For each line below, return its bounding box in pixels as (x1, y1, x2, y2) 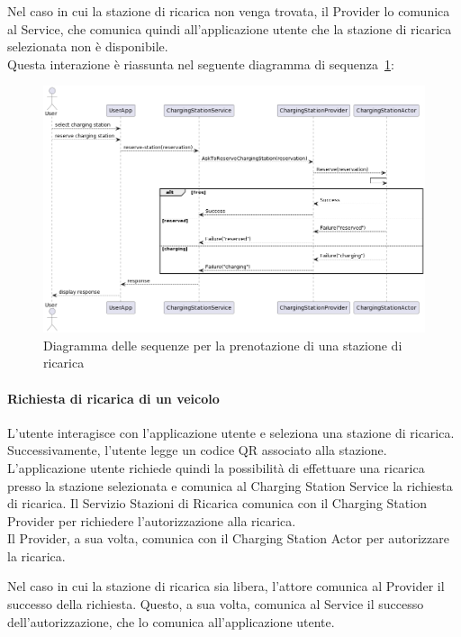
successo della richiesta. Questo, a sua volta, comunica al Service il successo (7, 595, 424, 614)
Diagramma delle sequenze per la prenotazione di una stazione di (43, 335, 402, 354)
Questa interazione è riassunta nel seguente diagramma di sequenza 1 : (7, 54, 394, 73)
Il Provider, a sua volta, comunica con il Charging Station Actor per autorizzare (7, 529, 449, 548)
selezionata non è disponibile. (7, 37, 168, 56)
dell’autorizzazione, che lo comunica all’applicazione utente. (7, 612, 335, 631)
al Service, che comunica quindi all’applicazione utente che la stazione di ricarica (7, 19, 452, 38)
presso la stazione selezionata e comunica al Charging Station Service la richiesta (7, 476, 453, 495)
